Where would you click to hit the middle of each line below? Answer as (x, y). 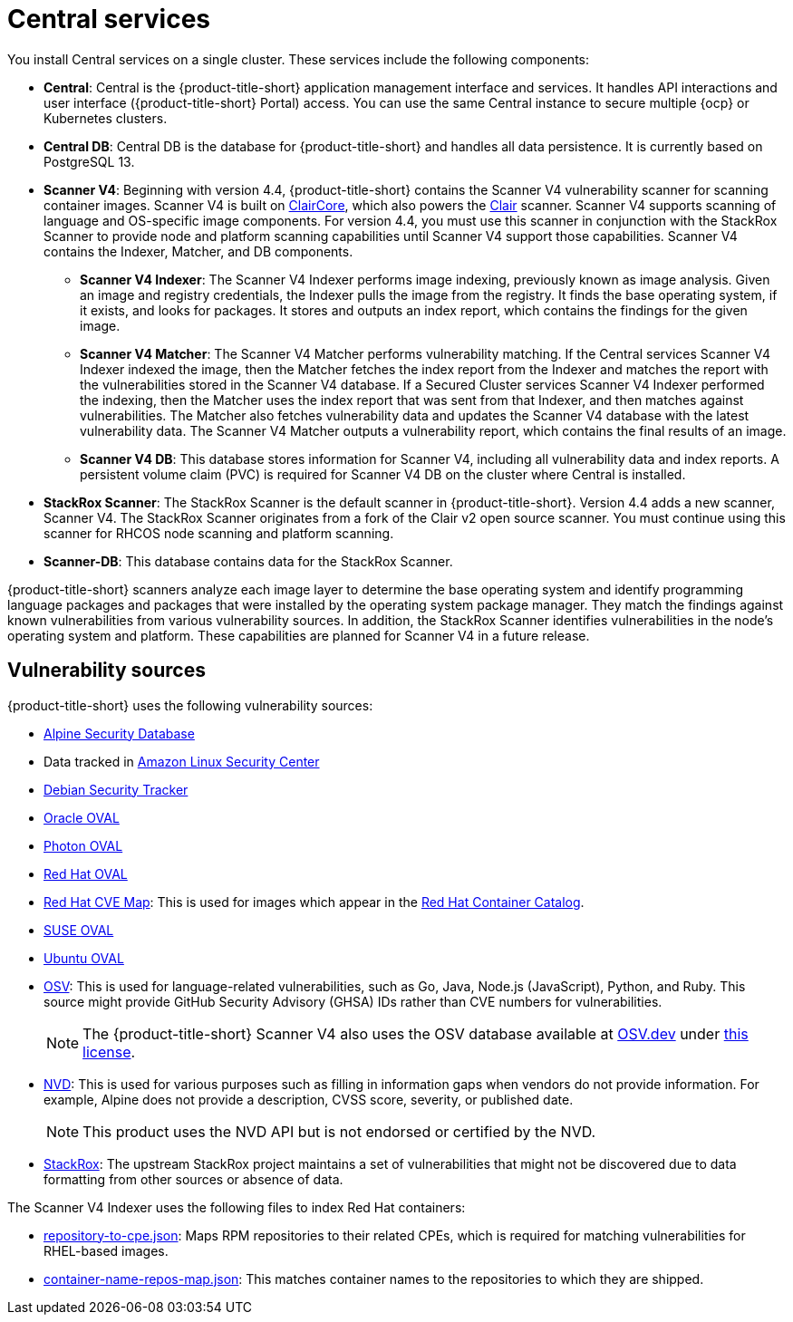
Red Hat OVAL (86, 873)
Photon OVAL (83, 845)
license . (109, 1052)
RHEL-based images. (106, 1250)
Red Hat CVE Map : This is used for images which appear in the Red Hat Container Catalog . (314, 902)
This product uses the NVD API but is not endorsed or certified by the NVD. (339, 1131)
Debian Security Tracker (116, 789)
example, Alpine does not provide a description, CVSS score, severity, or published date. (309, 1099)
